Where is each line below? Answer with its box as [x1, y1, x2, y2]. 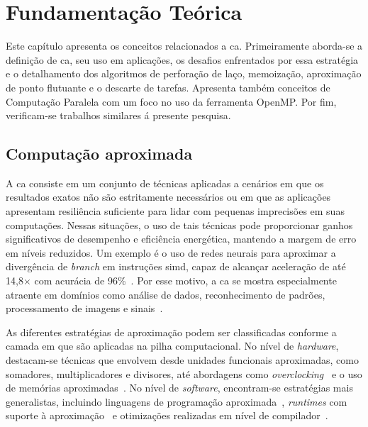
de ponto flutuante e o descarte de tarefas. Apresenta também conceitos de [6, 79, 330, 94]
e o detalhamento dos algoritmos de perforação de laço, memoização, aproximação [6, 66, 362, 81]
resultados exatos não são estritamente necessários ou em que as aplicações [6, 189, 331, 204]
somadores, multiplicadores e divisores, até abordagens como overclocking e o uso [6, 366, 362, 381]
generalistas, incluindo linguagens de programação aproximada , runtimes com [6, 394, 347, 409]
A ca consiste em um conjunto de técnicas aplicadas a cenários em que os [6, 175, 324, 190]
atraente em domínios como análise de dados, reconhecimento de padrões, [6, 287, 325, 301]
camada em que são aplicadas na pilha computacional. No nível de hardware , [6, 338, 339, 353]
